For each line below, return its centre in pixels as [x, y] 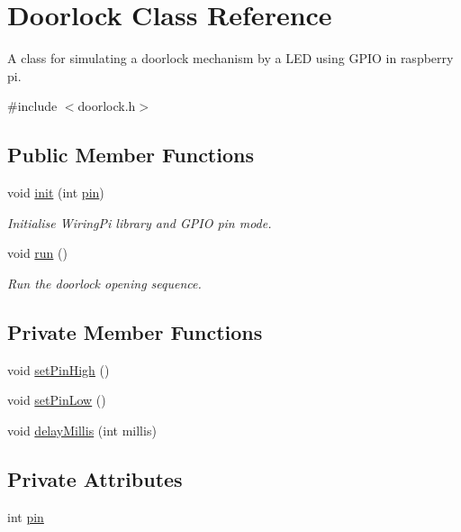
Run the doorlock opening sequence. [104, 283]
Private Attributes [95, 478]
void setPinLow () [57, 400]
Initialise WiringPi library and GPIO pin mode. [140, 222]
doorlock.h [107, 106]
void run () [37, 253]
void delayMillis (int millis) [82, 430]
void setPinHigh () [59, 369]
